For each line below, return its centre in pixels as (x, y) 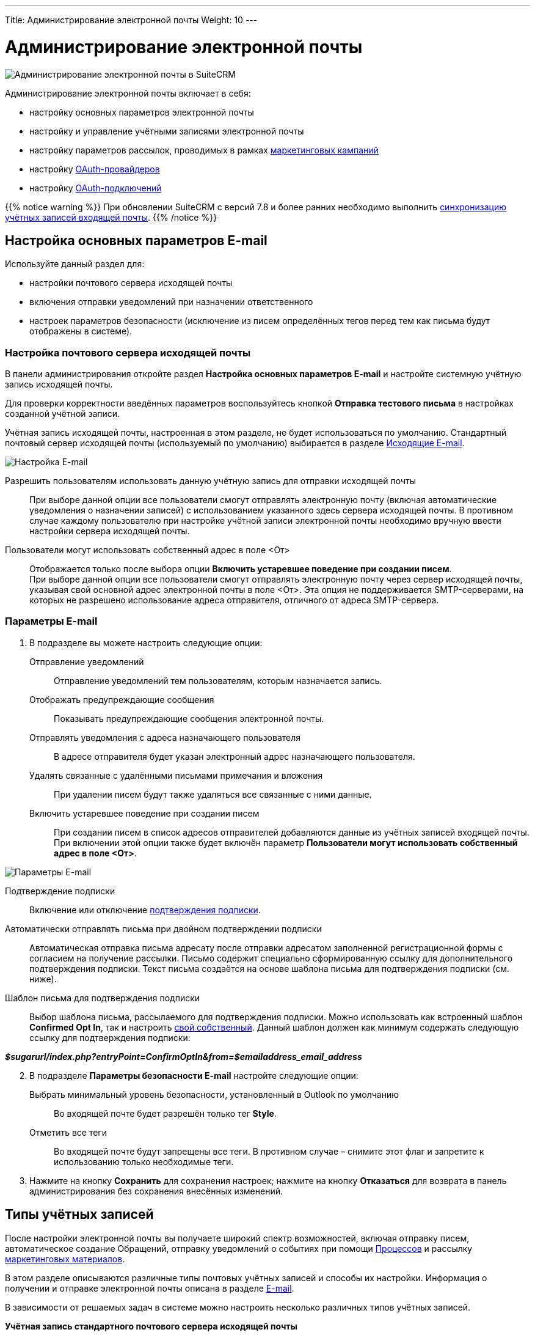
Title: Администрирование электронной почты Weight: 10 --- (131, 20)
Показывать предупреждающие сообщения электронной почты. (189, 718)
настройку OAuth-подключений (96, 188)
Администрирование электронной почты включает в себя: (128, 93)
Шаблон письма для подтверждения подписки (103, 998)
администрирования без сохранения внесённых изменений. (156, 1191)
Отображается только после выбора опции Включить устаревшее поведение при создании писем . (241, 569)
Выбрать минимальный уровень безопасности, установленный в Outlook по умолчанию (214, 1094)
